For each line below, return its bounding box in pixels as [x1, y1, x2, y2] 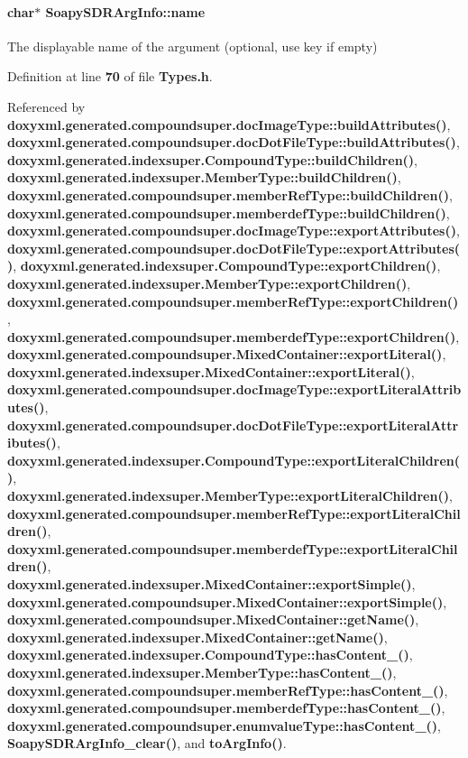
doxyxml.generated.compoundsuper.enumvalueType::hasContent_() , [7, 716, 441, 735]
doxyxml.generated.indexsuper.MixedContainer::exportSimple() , [7, 575, 416, 594]
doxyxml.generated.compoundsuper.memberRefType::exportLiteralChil [7, 504, 461, 522]
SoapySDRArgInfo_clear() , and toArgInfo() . [7, 734, 287, 753]
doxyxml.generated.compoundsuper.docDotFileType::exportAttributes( [7, 238, 461, 257]
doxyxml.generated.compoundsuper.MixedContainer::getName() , [7, 610, 419, 629]
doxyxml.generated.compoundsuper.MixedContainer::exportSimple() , [7, 592, 447, 611]
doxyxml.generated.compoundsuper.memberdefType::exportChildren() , [7, 327, 460, 346]
